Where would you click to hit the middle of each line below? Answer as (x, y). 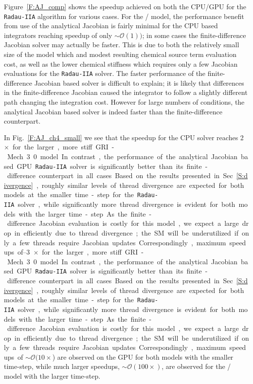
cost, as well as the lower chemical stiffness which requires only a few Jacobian (121, 64)
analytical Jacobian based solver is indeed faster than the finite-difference (113, 111)
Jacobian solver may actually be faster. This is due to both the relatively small (122, 45)
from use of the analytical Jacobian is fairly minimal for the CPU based (111, 26)
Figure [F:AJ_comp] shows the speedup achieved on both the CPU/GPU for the (125, 6)
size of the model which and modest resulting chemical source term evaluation (120, 54)
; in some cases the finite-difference (194, 35)
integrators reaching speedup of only (58, 35)
